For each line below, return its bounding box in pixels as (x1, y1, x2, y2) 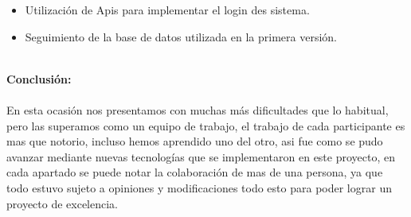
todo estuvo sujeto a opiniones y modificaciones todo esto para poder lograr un (6, 179, 392, 196)
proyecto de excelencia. (6, 195, 119, 211)
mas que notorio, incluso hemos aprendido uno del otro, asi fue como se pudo (6, 133, 383, 149)
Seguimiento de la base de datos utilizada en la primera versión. (25, 28, 337, 45)
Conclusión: (6, 70, 72, 87)
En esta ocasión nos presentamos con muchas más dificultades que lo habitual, (6, 101, 389, 118)
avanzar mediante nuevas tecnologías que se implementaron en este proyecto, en (6, 148, 396, 165)
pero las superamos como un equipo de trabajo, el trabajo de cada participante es (6, 117, 405, 134)
